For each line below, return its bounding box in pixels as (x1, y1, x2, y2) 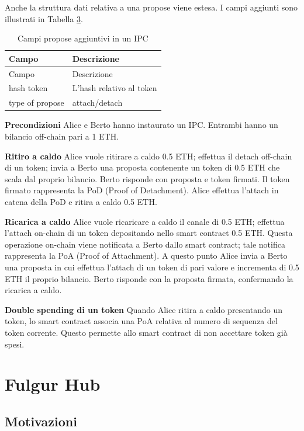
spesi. (5, 338, 25, 350)
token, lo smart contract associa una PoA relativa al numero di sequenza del (5, 315, 278, 327)
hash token (9, 82, 48, 94)
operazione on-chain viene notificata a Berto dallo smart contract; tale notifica (5, 238, 285, 250)
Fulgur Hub (5, 372, 101, 396)
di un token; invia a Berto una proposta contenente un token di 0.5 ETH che (5, 161, 280, 173)
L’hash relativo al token (72, 82, 157, 94)
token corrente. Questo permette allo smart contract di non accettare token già (5, 326, 288, 338)
